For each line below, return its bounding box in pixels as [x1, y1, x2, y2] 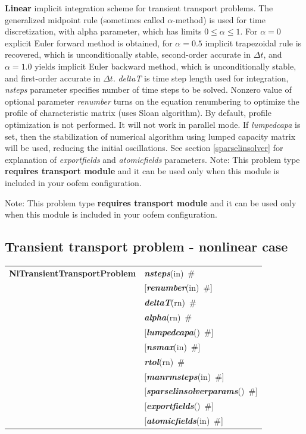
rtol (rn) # [144, 355, 185, 367]
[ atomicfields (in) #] [144, 414, 223, 427]
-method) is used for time [173, 13, 266, 26]
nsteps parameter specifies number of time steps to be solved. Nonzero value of [5, 83, 292, 96]
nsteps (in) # [144, 266, 195, 279]
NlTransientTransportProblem [9, 266, 136, 279]
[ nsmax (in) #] [144, 340, 201, 353]
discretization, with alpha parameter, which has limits [5, 25, 202, 37]
